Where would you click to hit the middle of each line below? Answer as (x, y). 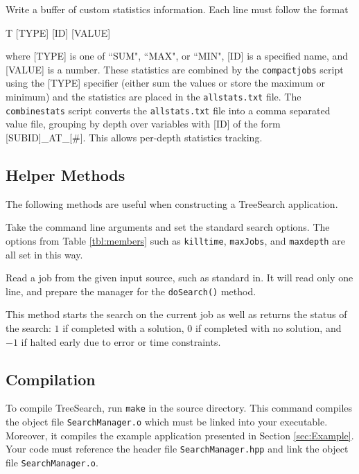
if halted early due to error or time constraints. (121, 341)
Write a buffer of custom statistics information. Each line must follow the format (177, 9)
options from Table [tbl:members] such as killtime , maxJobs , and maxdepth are (175, 240)
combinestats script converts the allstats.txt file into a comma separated (168, 110)
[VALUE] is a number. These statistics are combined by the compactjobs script (175, 69)
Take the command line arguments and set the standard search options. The (168, 227)
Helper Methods (65, 174)
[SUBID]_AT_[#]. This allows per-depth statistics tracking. (134, 137)
